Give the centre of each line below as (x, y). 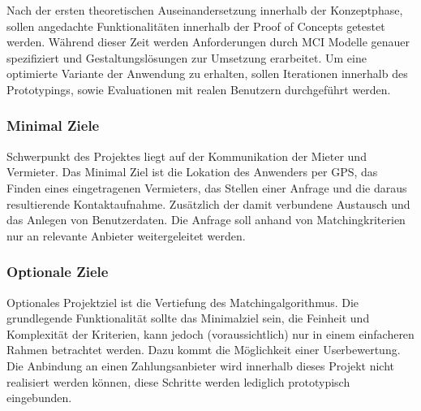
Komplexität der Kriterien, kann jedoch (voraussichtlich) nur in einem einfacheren (210, 333)
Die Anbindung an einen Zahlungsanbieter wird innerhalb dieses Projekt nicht (201, 365)
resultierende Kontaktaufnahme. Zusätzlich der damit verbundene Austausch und (208, 203)
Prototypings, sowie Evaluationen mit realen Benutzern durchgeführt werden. (199, 89)
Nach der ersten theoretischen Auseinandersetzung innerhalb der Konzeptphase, (205, 10)
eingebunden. (39, 398)
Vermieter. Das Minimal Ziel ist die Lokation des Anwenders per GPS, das (192, 172)
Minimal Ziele (53, 125)
